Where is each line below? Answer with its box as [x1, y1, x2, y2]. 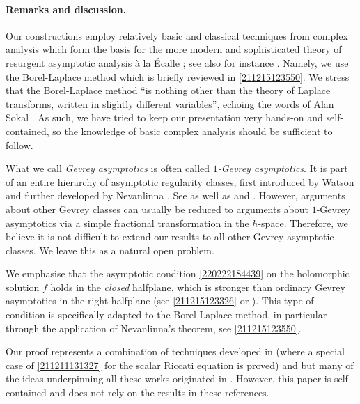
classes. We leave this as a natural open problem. [6, 242, 214, 257]
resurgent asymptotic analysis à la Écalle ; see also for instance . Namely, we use [6, 55, 349, 70]
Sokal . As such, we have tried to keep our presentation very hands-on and [6, 110, 323, 125]
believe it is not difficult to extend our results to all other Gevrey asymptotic [6, 229, 334, 244]
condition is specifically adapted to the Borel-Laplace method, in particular [6, 307, 327, 322]
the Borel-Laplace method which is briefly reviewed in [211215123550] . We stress [6, 69, 350, 84]
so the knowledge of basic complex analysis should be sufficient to [52, 123, 333, 138]
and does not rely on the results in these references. [49, 385, 269, 400]
